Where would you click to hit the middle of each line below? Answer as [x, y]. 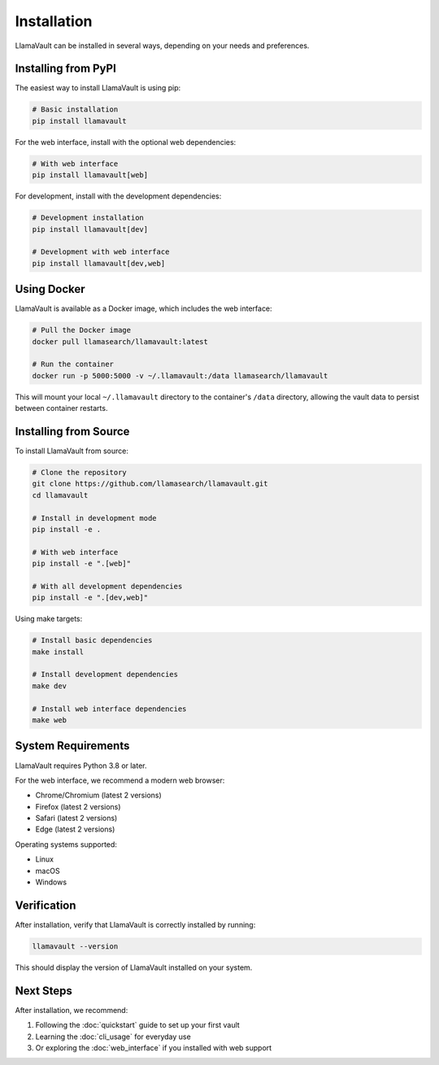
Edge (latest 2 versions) [75, 829]
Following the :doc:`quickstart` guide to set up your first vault [137, 1025]
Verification [46, 905]
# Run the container [73, 364]
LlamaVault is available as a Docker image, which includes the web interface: [143, 308]
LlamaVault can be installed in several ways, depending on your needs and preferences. [162, 46]
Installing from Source [72, 431]
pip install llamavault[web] [90, 175]
